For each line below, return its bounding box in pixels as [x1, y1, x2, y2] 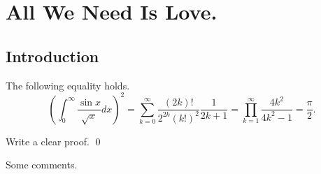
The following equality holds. [6, 78, 130, 92]
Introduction [6, 45, 99, 66]
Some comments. [6, 157, 78, 172]
